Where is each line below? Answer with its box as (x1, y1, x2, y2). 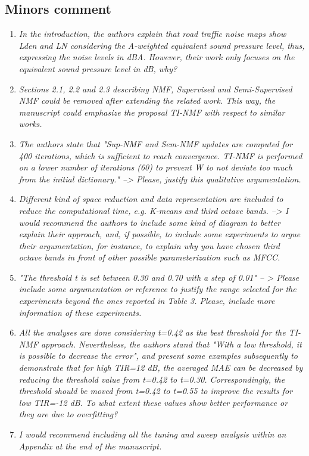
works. (18, 117, 42, 130)
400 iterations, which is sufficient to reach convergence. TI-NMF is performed (18, 149, 302, 162)
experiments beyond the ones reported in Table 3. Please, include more (18, 294, 275, 307)
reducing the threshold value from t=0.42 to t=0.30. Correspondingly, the (18, 373, 285, 385)
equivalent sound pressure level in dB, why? (18, 62, 177, 75)
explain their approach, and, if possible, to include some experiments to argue (18, 228, 301, 240)
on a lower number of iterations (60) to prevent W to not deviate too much (18, 161, 292, 173)
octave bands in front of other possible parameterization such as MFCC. (18, 251, 280, 263)
